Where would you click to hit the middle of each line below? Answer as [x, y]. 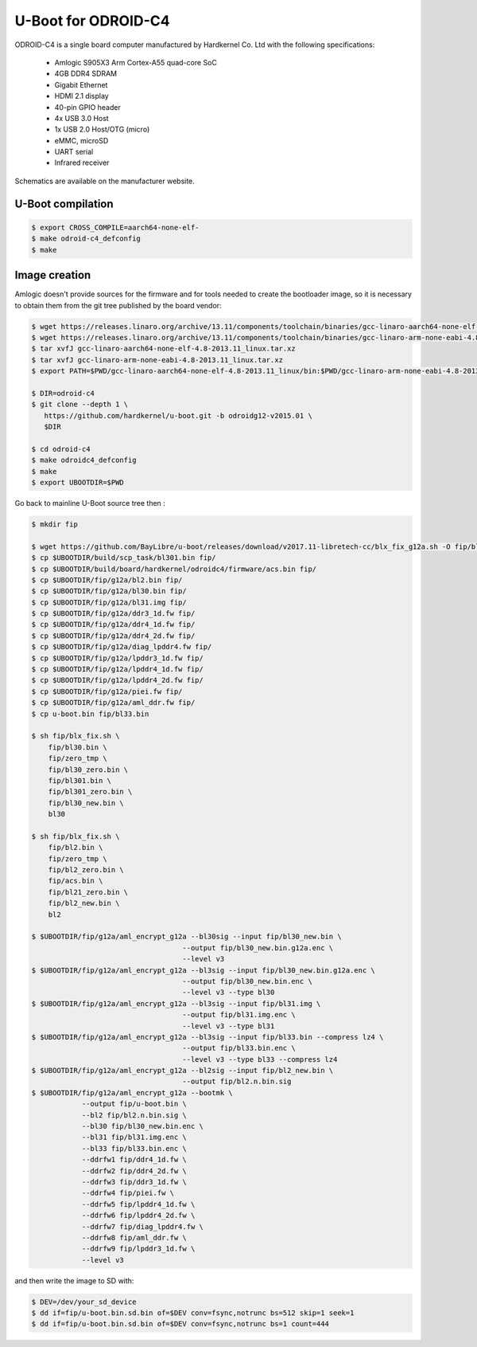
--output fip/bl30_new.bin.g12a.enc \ [258, 948]
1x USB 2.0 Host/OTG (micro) [102, 129]
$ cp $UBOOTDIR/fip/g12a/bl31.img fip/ [109, 602]
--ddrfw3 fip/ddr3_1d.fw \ [134, 1182]
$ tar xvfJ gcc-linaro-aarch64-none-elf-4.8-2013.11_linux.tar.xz [163, 349]
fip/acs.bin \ [76, 881]
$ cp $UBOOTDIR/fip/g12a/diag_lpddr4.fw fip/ [122, 647]
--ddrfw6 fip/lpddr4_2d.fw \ [138, 1216]
